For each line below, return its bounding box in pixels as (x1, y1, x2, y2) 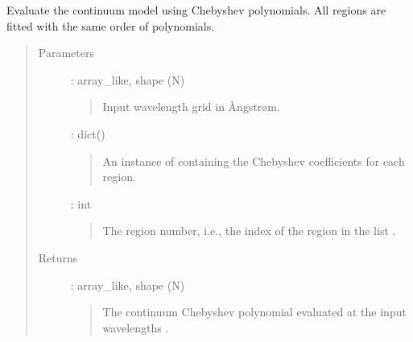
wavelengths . (102, 319, 169, 336)
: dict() (70, 125, 105, 142)
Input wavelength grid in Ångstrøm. (102, 98, 280, 115)
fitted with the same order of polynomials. (6, 17, 215, 34)
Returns (38, 249, 78, 266)
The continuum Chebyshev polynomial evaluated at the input (102, 303, 407, 320)
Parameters (38, 44, 94, 61)
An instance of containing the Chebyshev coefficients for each (102, 152, 405, 169)
